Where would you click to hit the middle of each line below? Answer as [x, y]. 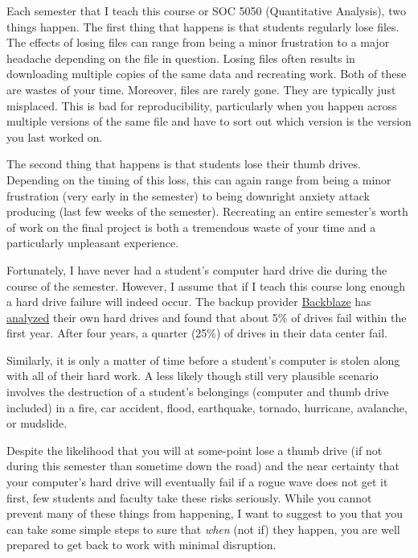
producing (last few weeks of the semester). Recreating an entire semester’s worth [207, 211]
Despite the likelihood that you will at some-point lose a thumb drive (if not [195, 450]
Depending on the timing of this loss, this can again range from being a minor [199, 179]
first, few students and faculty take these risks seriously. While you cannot [189, 497]
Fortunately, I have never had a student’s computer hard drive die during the [197, 269]
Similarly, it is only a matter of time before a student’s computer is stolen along [203, 360]
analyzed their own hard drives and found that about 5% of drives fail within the [207, 317]
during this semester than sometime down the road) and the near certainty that [203, 466]
